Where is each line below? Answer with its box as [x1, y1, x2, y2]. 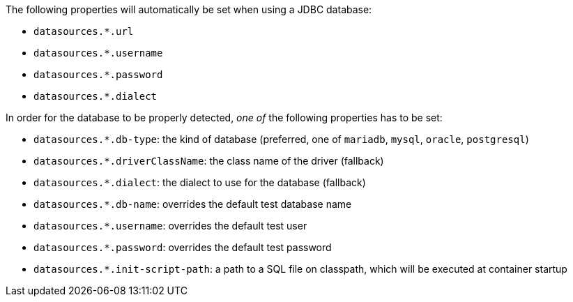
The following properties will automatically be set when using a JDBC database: [6, 3, 372, 15]
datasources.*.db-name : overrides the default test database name [33, 198, 352, 210]
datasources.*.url [33, 26, 134, 37]
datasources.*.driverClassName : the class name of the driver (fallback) [33, 155, 384, 167]
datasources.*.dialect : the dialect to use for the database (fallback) [33, 176, 366, 188]
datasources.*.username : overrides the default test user [33, 220, 307, 232]
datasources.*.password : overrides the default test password [33, 241, 332, 253]
